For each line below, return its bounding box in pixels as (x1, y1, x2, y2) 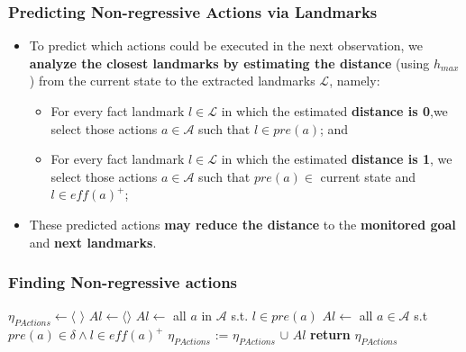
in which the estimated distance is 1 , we (221, 149, 452, 168)
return (310, 325, 351, 344)
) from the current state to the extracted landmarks (29, 71, 315, 90)
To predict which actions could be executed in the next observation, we (29, 36, 423, 55)
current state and (320, 167, 416, 185)
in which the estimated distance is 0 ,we (221, 102, 448, 120)
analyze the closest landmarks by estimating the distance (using (29, 53, 430, 72)
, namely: (329, 71, 380, 90)
